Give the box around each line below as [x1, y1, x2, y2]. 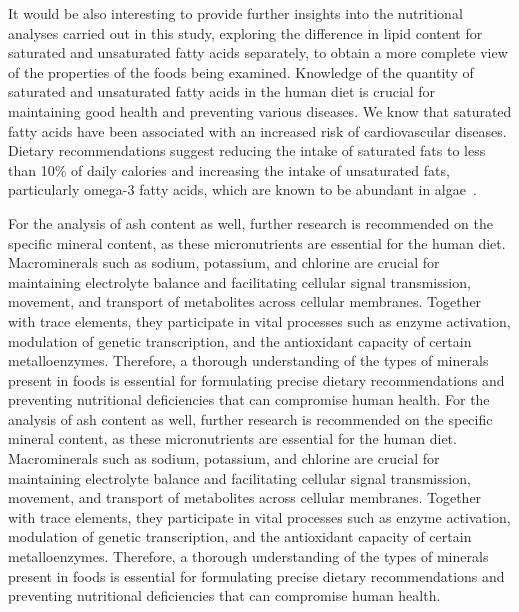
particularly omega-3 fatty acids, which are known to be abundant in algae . [8, 179, 477, 200]
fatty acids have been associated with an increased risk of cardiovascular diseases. [8, 120, 507, 141]
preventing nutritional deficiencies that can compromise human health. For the [8, 389, 490, 410]
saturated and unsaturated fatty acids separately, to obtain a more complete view [8, 42, 508, 63]
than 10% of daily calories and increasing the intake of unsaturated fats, [8, 159, 450, 180]
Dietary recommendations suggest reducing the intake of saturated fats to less [8, 140, 486, 161]
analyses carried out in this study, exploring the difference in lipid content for [8, 22, 483, 43]
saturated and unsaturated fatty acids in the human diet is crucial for [8, 81, 436, 102]
